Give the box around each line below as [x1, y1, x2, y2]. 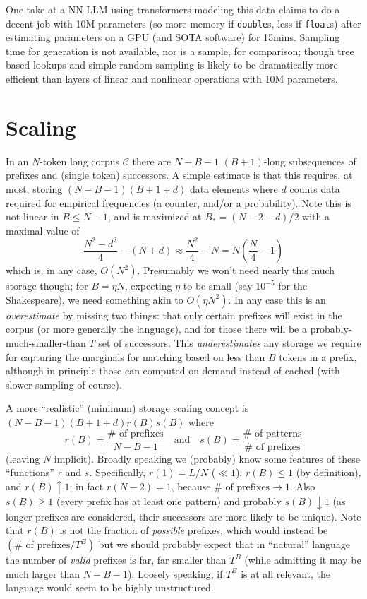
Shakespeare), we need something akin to [6, 292, 183, 307]
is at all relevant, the [241, 566, 331, 581]
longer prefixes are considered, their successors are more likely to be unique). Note [6, 509, 361, 523]
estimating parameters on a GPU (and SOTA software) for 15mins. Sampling [6, 30, 340, 45]
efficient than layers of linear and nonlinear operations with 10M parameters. [6, 71, 338, 86]
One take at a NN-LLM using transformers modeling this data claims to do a [6, 2, 340, 16]
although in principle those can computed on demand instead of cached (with [6, 363, 340, 378]
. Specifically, [89, 465, 146, 480]
